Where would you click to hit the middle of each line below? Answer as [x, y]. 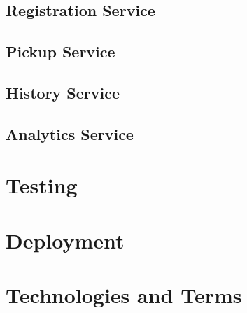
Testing [42, 185]
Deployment [65, 240]
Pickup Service [61, 51]
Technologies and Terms [124, 295]
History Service [63, 92]
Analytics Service [70, 133]
